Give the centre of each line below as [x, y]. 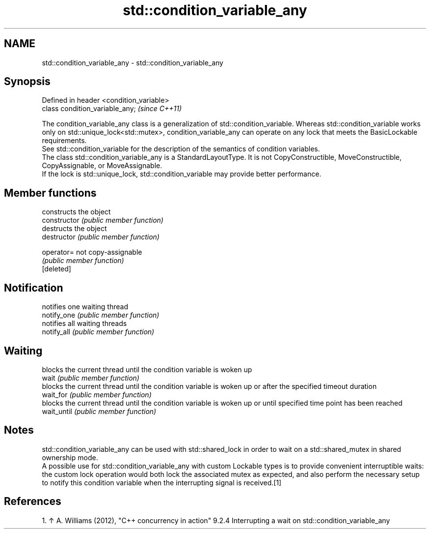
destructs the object [74, 229]
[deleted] [56, 269]
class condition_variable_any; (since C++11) [112, 109]
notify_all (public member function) [98, 332]
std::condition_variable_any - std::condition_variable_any [133, 62]
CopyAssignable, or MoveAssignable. [102, 166]
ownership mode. [70, 457]
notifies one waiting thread [85, 307]
